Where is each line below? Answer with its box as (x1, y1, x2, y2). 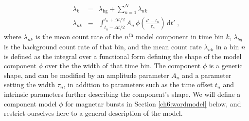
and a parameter (182, 70, 231, 80)
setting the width (4, 79, 55, 90)
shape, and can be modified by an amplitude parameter (4, 70, 169, 80)
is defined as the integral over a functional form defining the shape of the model (4, 51, 242, 61)
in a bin (215, 41, 239, 51)
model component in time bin (136, 31, 224, 42)
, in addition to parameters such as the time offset (63, 79, 213, 90)
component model (4, 98, 57, 108)
